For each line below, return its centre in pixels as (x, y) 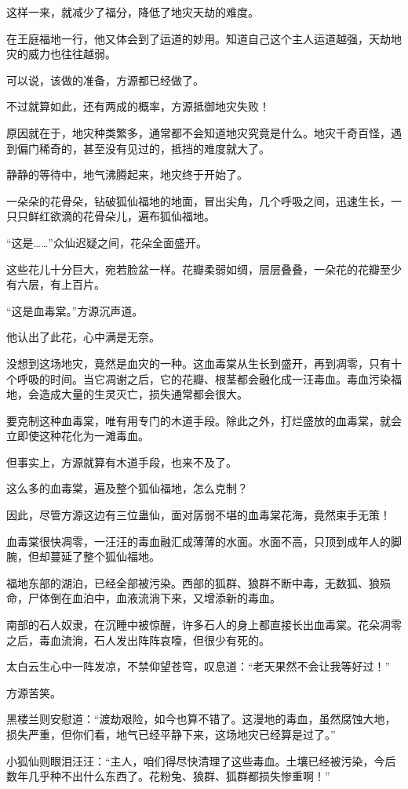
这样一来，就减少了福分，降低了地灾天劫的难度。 (133, 12)
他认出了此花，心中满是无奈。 (83, 337)
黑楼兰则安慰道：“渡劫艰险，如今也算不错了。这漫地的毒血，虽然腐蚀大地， (201, 719)
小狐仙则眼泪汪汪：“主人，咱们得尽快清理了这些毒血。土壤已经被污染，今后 (201, 760)
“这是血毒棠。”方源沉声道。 (75, 310)
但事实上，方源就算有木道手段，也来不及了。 (122, 462)
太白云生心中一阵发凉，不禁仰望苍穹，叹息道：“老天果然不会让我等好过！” (199, 666)
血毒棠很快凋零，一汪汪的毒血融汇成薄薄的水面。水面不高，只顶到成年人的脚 (204, 541)
